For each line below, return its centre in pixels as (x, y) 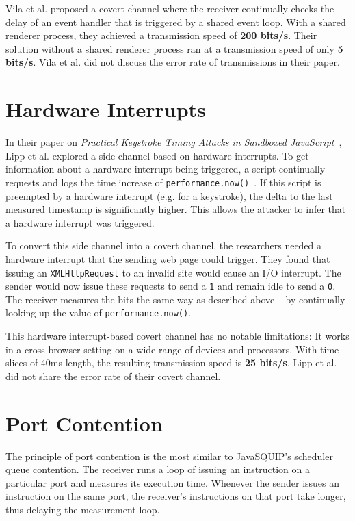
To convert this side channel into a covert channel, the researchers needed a (164, 245)
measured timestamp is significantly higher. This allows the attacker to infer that (176, 209)
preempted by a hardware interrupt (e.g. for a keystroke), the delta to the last (169, 195)
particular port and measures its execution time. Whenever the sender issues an (173, 482)
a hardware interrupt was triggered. (80, 222)
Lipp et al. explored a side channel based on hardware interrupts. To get (157, 155)
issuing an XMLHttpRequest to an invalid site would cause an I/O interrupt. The (173, 272)
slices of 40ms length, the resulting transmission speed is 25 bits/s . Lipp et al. (171, 363)
